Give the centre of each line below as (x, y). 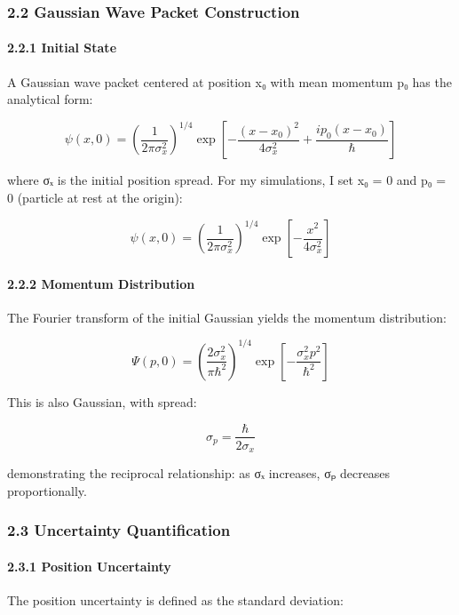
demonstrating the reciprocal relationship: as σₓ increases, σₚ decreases (199, 473)
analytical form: (50, 99)
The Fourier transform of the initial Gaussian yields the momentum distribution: (227, 317)
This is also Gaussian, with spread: (102, 401)
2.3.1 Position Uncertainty (89, 566)
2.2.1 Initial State (62, 48)
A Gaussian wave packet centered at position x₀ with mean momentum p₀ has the (229, 81)
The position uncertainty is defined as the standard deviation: (175, 599)
